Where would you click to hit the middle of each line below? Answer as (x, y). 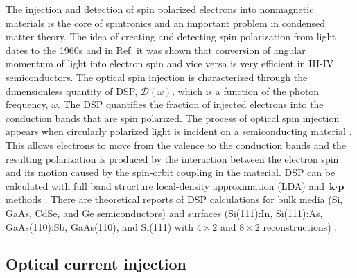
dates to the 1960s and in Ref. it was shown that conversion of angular (156, 50)
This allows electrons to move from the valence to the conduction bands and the (176, 145)
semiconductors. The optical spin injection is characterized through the (157, 77)
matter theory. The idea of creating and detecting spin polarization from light (171, 36)
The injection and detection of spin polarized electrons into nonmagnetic (160, 9)
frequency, (27, 104)
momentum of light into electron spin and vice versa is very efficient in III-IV (170, 63)
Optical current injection (96, 264)
